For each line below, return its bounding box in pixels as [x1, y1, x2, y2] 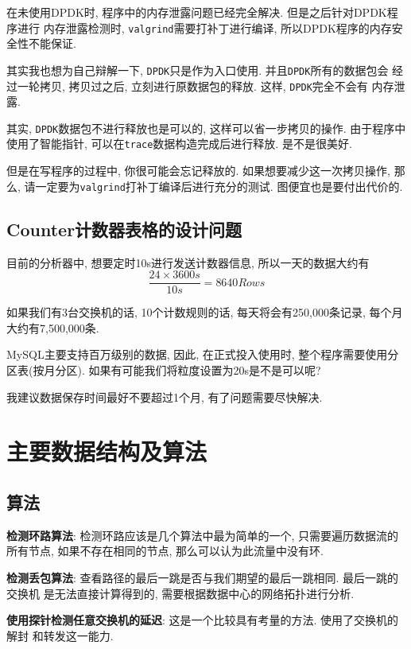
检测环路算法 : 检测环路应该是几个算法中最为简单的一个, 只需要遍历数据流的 [6, 527, 399, 543]
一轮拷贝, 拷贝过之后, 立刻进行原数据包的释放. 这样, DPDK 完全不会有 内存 [17, 77, 394, 94]
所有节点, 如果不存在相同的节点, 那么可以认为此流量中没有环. [6, 542, 324, 559]
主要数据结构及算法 [6, 435, 207, 468]
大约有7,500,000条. [6, 319, 99, 336]
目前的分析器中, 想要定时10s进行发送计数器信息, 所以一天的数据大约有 [6, 254, 370, 270]
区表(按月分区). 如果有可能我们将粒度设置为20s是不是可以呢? [6, 361, 321, 378]
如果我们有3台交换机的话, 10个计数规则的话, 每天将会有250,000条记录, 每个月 [6, 304, 403, 321]
